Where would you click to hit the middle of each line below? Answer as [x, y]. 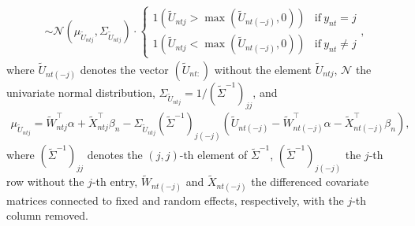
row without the [45, 182]
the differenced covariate [310, 182]
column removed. [47, 215]
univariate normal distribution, [81, 92]
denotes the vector [124, 69]
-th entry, [115, 182]
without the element [263, 69]
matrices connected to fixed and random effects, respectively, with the [175, 200]
